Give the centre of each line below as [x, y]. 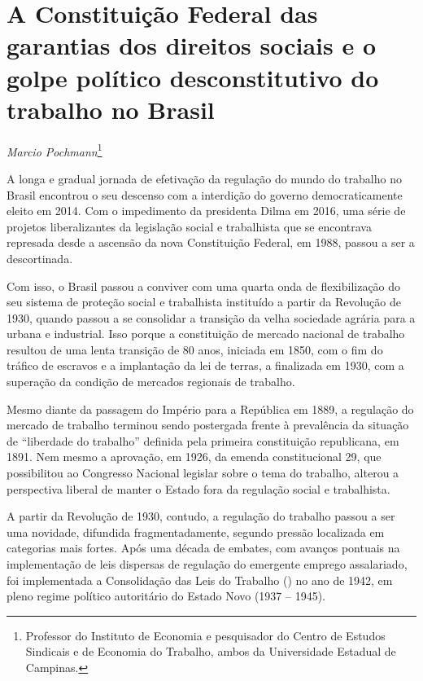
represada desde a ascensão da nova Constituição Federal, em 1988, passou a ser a [211, 242]
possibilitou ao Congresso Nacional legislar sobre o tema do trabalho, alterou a [203, 473]
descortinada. [40, 258]
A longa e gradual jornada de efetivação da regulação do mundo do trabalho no [204, 178]
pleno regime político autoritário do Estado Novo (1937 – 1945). [166, 596]
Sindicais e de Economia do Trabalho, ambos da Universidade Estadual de [211, 651]
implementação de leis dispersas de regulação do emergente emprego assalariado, [207, 564]
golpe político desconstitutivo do [193, 77]
